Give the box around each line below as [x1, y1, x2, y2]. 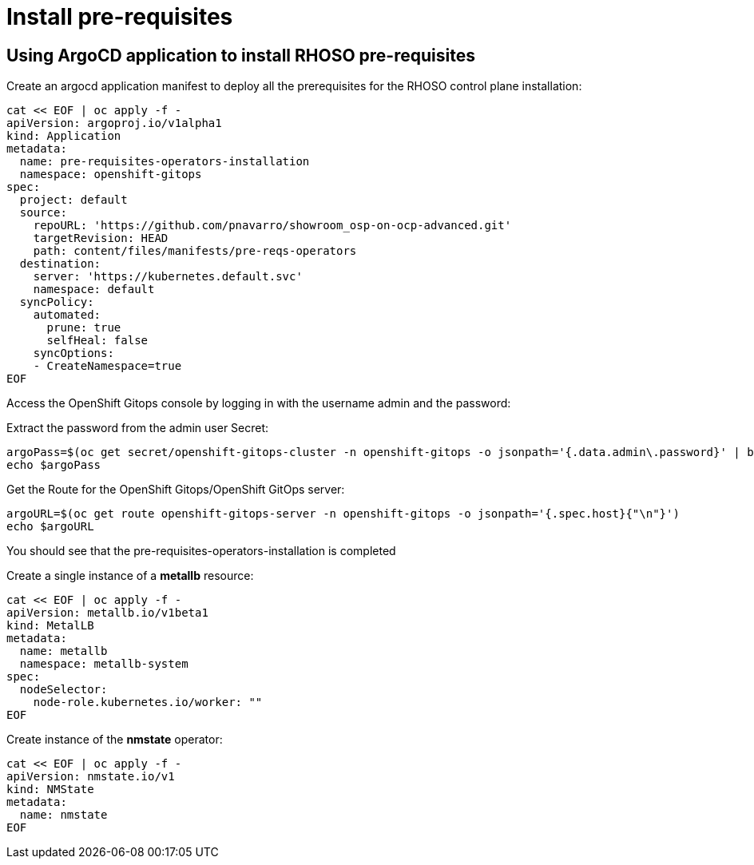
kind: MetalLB [6, 619, 94, 633]
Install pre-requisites [6, 3, 233, 30]
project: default [19, 193, 128, 207]
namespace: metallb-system [19, 657, 188, 671]
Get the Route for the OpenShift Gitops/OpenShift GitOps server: [6, 482, 345, 497]
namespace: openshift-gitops [19, 168, 202, 181]
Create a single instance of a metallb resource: [6, 569, 254, 583]
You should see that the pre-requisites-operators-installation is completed [6, 544, 396, 558]
